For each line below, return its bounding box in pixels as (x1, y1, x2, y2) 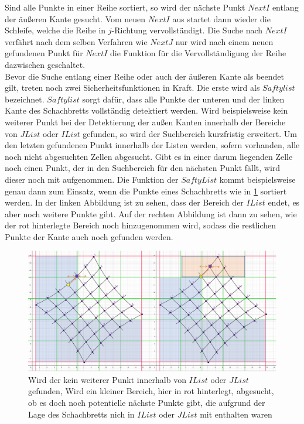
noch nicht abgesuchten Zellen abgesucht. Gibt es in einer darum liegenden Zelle (5, 150, 293, 162)
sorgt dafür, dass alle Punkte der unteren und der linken (82, 93, 285, 105)
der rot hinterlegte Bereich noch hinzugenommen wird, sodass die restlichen (5, 219, 276, 231)
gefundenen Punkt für (5, 47, 83, 59)
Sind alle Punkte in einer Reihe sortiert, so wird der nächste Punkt (5, 1, 245, 13)
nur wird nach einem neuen (175, 35, 274, 47)
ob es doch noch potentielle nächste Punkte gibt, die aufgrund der (28, 396, 265, 409)
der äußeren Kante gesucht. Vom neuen (5, 12, 146, 25)
